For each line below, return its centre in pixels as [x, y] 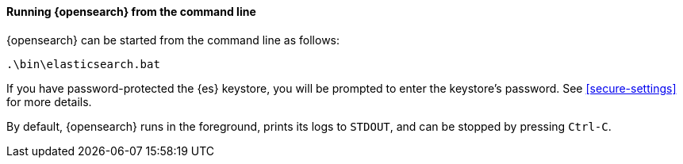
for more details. [49, 101]
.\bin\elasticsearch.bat [83, 64]
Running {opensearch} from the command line [131, 11]
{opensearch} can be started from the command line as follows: [173, 40]
